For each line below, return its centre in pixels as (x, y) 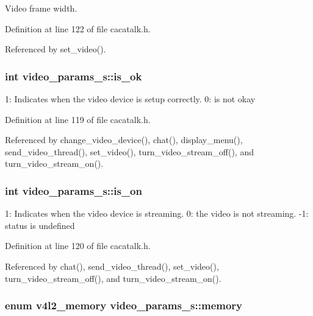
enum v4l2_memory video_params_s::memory (124, 305)
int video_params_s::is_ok (74, 76)
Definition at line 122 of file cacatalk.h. (78, 28)
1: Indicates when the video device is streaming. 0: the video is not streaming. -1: (157, 213)
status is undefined (40, 225)
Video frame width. (41, 8)
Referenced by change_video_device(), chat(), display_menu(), (124, 140)
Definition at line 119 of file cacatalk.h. (78, 119)
